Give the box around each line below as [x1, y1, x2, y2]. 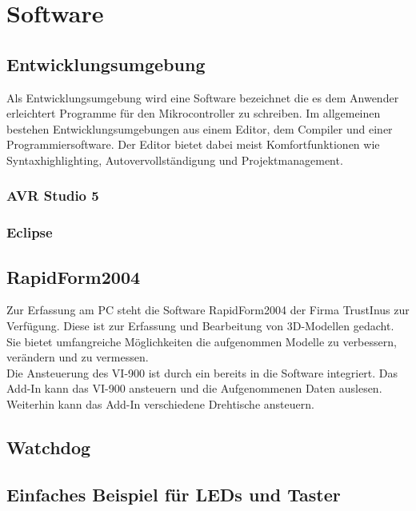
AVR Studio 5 [6, 186, 99, 206]
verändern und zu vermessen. [6, 349, 149, 365]
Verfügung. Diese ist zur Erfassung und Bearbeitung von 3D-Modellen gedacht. [6, 317, 394, 334]
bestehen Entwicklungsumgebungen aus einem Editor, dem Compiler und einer [6, 120, 393, 137]
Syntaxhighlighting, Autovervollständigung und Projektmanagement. [6, 151, 343, 168]
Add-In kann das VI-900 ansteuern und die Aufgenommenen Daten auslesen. [6, 380, 382, 397]
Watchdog [6, 434, 91, 459]
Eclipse [6, 222, 53, 242]
